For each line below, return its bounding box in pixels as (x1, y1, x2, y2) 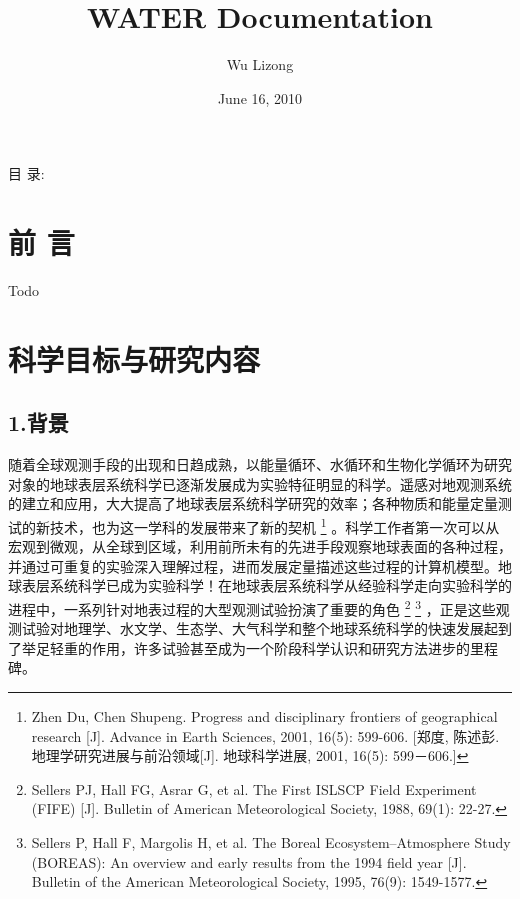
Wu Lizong (226, 54, 294, 75)
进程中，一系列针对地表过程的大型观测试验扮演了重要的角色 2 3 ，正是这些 (8, 596, 496, 619)
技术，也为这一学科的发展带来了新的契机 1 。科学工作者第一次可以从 (49, 513, 500, 537)
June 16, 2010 (217, 87, 303, 108)
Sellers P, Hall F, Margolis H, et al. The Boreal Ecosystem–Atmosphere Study (31, 832, 511, 853)
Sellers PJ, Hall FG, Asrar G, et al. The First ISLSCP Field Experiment (31, 778, 477, 799)
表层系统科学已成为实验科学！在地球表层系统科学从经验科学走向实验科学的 (21, 575, 512, 596)
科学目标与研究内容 (8, 338, 261, 379)
